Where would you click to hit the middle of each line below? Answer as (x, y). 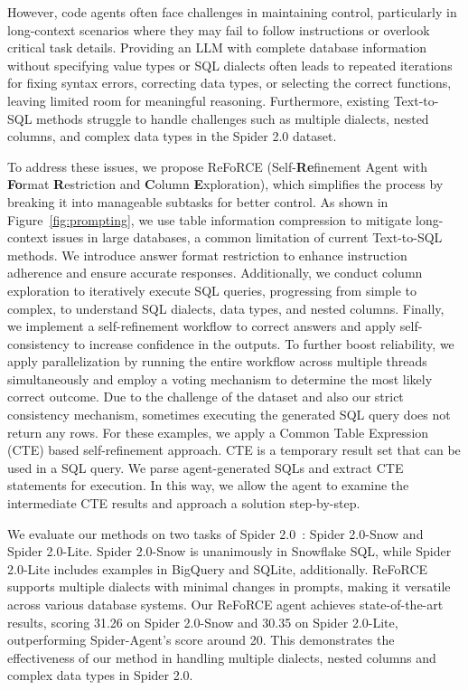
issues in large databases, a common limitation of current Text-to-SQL (247, 237)
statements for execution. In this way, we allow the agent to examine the (208, 485)
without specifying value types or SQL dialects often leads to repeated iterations (230, 65)
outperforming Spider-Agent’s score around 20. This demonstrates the (201, 640)
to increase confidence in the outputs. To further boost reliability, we (264, 343)
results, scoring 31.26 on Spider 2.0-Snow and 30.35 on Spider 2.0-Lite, (203, 622)
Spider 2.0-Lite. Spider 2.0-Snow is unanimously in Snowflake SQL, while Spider (229, 551)
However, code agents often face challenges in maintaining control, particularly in (232, 12)
